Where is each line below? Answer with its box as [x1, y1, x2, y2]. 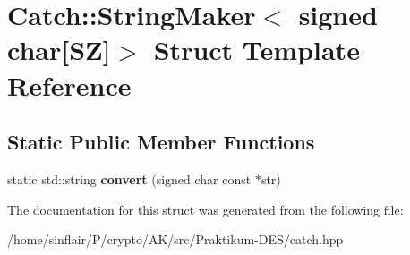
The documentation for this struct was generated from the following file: [7, 200, 404, 218]
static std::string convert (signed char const [7, 169, 252, 188]
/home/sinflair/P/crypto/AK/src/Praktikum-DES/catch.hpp [7, 230, 344, 249]
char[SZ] [7, 31, 111, 68]
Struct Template [153, 31, 360, 68]
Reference [7, 66, 132, 103]
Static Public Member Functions [7, 128, 315, 156]
